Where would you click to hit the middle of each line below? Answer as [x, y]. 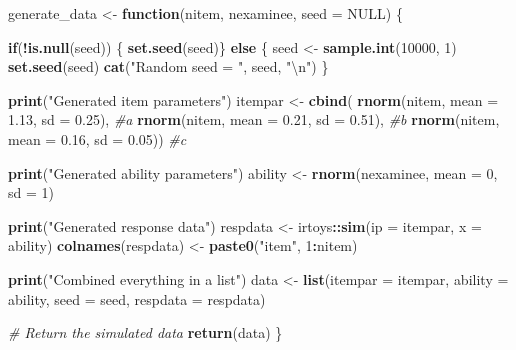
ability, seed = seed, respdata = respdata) [137, 298]
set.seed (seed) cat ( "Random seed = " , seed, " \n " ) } [168, 66]
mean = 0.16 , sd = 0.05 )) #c [97, 138]
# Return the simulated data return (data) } [145, 332]
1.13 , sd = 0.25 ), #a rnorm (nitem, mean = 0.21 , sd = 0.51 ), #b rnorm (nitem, [254, 119]
